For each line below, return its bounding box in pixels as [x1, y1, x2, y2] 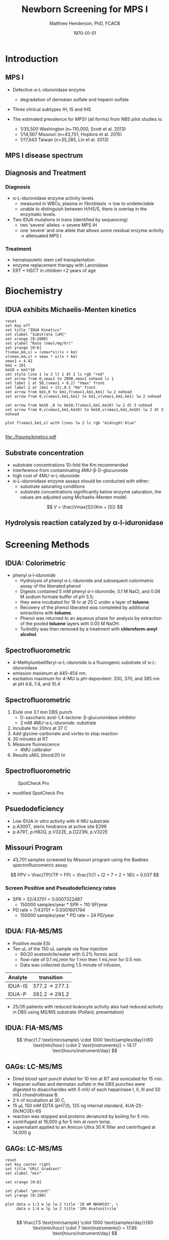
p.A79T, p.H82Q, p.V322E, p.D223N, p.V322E [12, 828, 108, 835]
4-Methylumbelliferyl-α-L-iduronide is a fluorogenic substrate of [12, 659, 147, 666]
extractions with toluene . [20, 610, 73, 616]
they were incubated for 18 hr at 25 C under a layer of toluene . [20, 599, 150, 605]
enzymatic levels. [20, 211, 57, 217]
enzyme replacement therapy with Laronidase [12, 262, 108, 269]
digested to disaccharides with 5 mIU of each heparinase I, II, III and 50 [12, 1086, 160, 1093]
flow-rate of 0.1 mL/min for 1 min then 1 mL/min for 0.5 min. [20, 956, 143, 962]
